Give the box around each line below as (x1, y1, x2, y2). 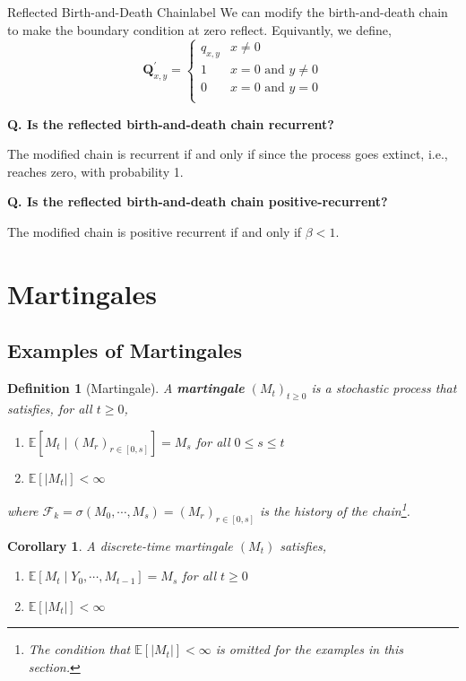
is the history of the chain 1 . (260, 499, 410, 519)
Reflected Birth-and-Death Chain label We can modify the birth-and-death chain (7, 3, 448, 21)
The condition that (28, 640, 131, 659)
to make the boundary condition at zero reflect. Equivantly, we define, (7, 20, 392, 39)
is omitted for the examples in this (215, 640, 404, 659)
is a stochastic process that (311, 379, 457, 397)
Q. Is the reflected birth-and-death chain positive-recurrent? (7, 192, 388, 211)
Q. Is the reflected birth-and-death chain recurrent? (7, 114, 334, 133)
